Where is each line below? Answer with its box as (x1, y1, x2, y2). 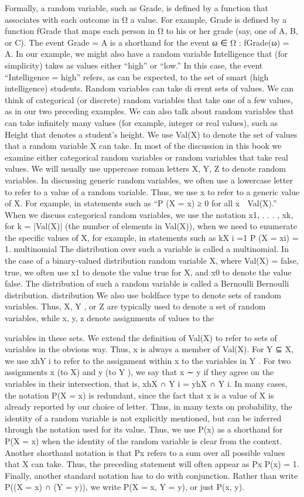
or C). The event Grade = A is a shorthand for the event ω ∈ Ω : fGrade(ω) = (5, 36, 289, 48)
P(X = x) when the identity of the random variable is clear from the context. (5, 434, 282, 447)
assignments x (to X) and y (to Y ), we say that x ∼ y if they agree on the (5, 366, 274, 378)
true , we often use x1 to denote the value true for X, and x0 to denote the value (5, 265, 292, 278)
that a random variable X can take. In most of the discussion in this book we (5, 139, 282, 152)
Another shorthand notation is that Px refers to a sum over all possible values (5, 446, 285, 458)
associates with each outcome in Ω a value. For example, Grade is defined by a (5, 13, 287, 25)
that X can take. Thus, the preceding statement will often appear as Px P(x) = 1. (5, 458, 299, 470)
